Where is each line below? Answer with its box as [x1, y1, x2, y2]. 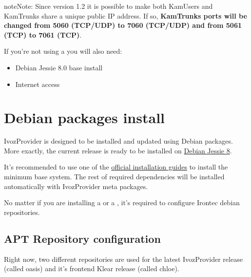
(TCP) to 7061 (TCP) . [4, 29, 82, 40]
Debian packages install [4, 107, 165, 128]
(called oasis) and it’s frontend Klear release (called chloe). [4, 263, 179, 274]
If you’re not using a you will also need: [4, 46, 122, 56]
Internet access [15, 79, 60, 89]
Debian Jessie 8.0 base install [15, 62, 103, 72]
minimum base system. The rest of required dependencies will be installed [4, 171, 225, 182]
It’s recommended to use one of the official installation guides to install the [4, 162, 228, 172]
